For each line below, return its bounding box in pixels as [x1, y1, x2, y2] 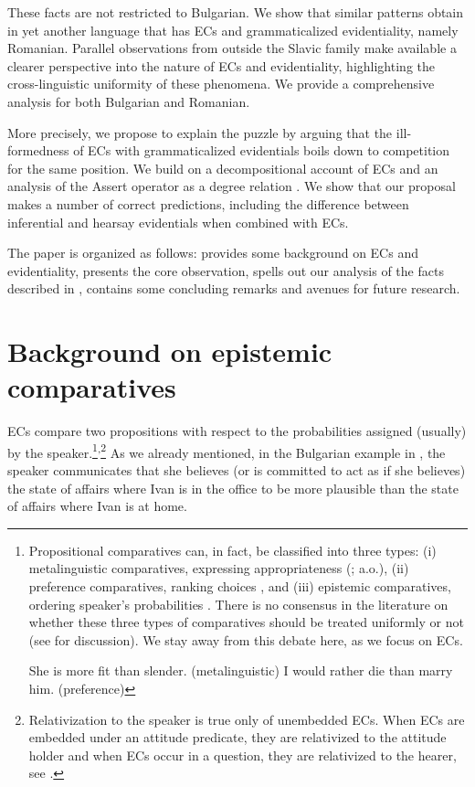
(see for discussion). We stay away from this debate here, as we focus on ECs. [28, 630, 463, 649]
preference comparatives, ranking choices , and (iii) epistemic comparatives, [28, 577, 451, 596]
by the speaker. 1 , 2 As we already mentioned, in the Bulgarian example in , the [7, 440, 446, 462]
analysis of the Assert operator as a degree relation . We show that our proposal [7, 176, 456, 196]
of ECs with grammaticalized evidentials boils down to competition [73, 141, 450, 160]
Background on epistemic [7, 333, 332, 370]
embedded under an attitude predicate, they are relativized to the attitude [28, 728, 447, 747]
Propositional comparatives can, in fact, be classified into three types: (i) [28, 540, 437, 559]
